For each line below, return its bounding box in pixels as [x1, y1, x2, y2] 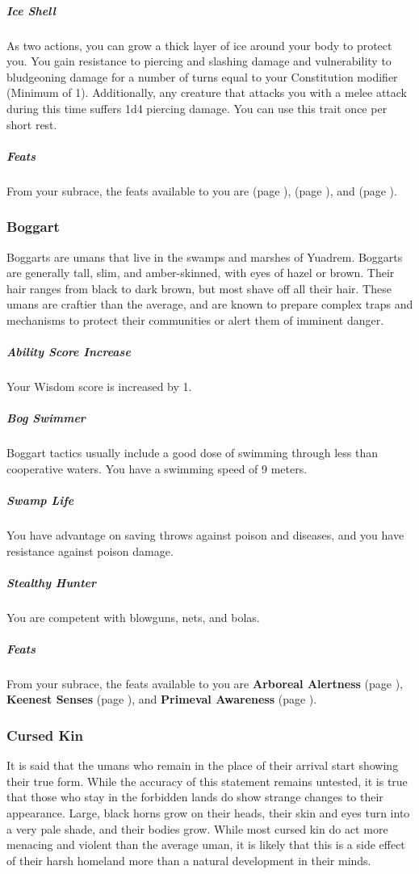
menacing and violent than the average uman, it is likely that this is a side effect [6, 836, 405, 853]
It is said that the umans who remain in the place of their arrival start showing [6, 757, 399, 774]
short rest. [6, 116, 57, 132]
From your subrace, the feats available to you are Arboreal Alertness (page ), [6, 674, 403, 691]
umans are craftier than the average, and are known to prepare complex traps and [6, 296, 413, 313]
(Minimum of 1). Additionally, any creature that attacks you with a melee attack [6, 84, 407, 101]
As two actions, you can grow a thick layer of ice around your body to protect [6, 36, 392, 53]
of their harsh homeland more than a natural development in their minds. [6, 851, 371, 868]
